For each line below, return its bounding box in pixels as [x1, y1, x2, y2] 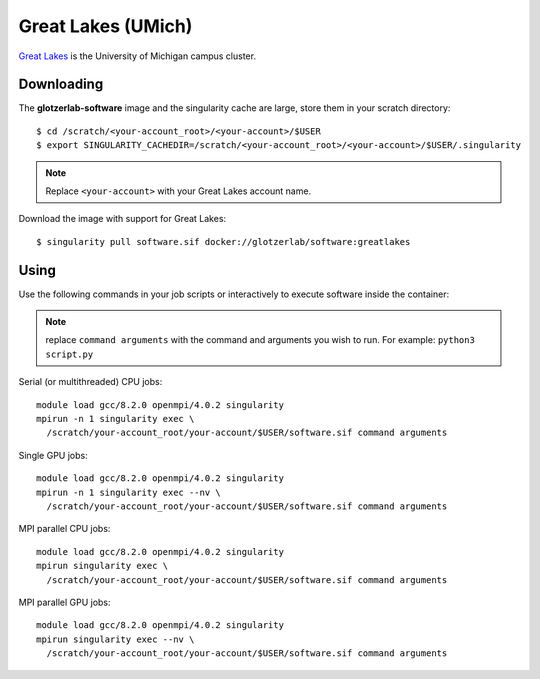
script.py [45, 348, 94, 360]
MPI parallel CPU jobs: [18, 523, 111, 535]
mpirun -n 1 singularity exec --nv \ [36, 486, 222, 498]
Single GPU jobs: [18, 449, 89, 461]
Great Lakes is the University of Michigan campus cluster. [18, 50, 257, 62]
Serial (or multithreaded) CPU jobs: [18, 376, 163, 388]
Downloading [18, 76, 104, 93]
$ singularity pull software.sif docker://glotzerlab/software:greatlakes [36, 236, 411, 247]
